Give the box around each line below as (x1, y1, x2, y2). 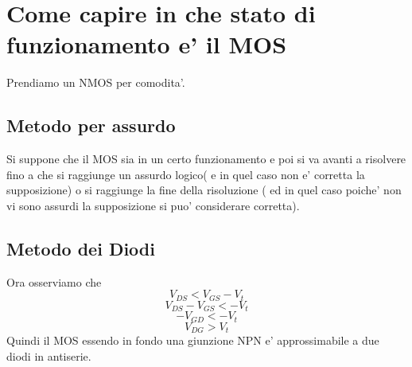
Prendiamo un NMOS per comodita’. (6, 74, 185, 91)
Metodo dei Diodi (6, 236, 155, 260)
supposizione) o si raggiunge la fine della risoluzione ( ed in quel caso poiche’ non (6, 182, 402, 198)
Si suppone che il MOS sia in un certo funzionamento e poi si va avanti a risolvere (6, 150, 406, 167)
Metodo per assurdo (6, 113, 176, 138)
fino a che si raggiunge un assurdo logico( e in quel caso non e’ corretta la (6, 166, 365, 182)
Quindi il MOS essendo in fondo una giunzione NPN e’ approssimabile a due (6, 332, 379, 349)
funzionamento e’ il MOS (6, 28, 287, 61)
